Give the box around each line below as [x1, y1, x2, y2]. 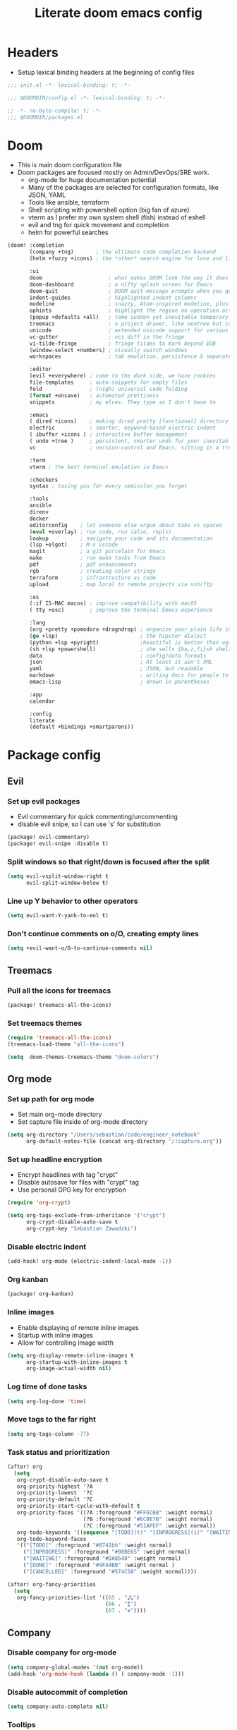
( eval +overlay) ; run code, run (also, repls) [29, 528, 172, 536]
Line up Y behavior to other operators [7, 896, 138, 906]
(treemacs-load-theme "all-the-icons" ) [7, 1041, 125, 1048]
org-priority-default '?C [16, 1496, 93, 1504]
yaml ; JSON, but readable [29, 665, 203, 672]
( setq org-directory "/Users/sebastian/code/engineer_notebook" [7, 1131, 200, 1139]
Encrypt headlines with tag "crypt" [17, 1171, 119, 1179]
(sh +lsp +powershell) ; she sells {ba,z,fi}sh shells [29, 646, 235, 653]
